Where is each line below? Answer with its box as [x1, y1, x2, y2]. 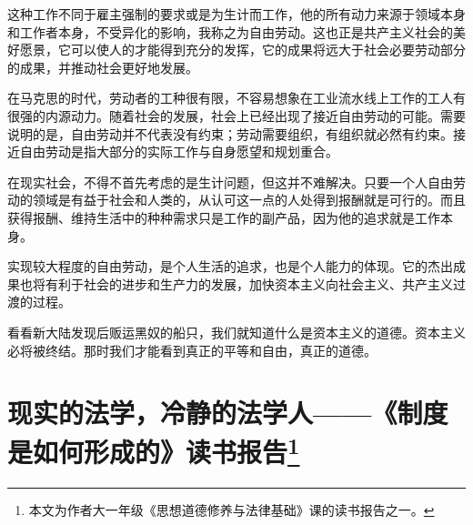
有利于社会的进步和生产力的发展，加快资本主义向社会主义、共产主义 [45, 274, 453, 293]
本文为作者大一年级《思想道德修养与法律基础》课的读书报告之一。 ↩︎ [28, 500, 435, 519]
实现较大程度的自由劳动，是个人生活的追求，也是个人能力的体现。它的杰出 [7, 257, 453, 276]
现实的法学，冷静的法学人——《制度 [7, 394, 448, 431]
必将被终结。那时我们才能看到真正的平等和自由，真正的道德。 [7, 340, 377, 359]
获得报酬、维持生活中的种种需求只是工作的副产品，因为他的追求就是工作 [7, 207, 440, 227]
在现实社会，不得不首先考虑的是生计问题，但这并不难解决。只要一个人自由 [7, 172, 453, 191]
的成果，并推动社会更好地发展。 [7, 57, 198, 76]
